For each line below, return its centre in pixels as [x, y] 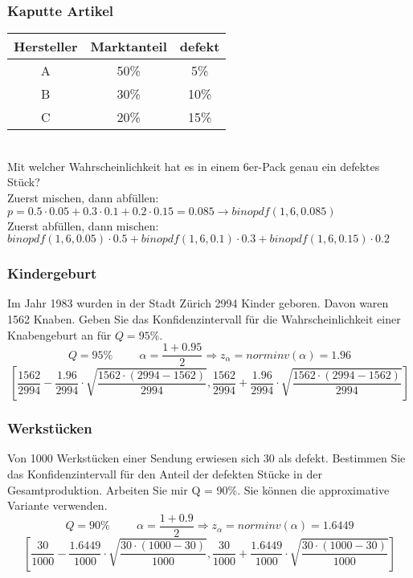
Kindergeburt [52, 273]
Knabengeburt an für [59, 334]
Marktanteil [129, 47]
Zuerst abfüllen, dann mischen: [83, 225]
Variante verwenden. [57, 505]
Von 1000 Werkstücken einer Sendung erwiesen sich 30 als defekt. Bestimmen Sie [206, 458]
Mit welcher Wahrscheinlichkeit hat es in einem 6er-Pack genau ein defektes [194, 166]
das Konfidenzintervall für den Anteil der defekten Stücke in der [165, 474]
